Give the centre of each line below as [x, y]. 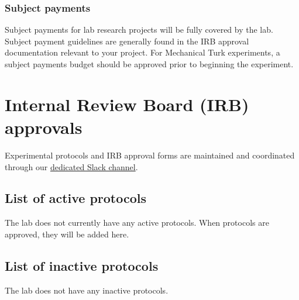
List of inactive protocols [82, 265]
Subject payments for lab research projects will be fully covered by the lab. [139, 30]
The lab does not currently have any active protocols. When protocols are [137, 223]
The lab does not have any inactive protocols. [87, 290]
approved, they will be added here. [67, 234]
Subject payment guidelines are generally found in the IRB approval [127, 41]
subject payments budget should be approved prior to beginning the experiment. [149, 64]
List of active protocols [76, 198]
